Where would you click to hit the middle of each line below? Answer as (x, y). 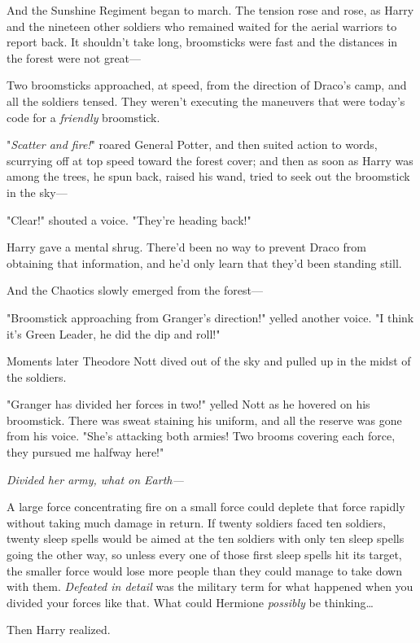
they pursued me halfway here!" (85, 452)
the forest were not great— (74, 57)
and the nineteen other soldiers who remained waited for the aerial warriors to (202, 26)
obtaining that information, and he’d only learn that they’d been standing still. (204, 262)
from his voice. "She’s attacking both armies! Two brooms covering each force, (201, 436)
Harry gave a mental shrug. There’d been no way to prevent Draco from (186, 247)
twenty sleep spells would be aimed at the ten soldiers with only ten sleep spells (206, 538)
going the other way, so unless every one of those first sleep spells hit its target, (204, 555)
